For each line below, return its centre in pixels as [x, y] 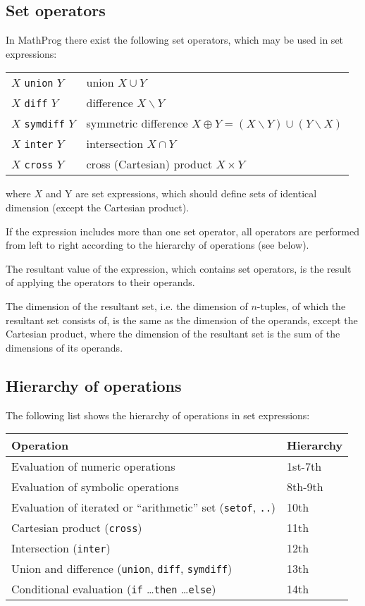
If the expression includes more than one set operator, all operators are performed [183, 231]
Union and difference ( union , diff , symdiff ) [122, 569]
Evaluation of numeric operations [93, 466]
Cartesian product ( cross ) [77, 528]
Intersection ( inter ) [61, 548]
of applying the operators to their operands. [100, 282]
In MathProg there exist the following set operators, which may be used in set [175, 40]
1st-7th [304, 466]
